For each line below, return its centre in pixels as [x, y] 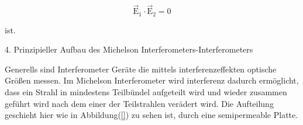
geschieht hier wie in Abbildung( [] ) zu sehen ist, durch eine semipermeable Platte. [151, 115]
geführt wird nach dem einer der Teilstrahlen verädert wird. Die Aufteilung [139, 103]
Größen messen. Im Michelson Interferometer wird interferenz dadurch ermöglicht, [152, 80]
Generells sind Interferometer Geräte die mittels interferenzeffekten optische [141, 69]
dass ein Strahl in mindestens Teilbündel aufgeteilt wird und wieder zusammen [146, 92]
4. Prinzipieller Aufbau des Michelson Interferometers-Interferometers [129, 49]
